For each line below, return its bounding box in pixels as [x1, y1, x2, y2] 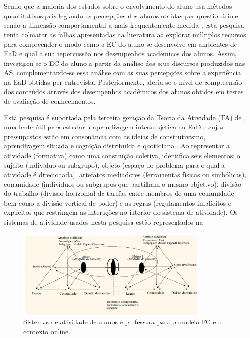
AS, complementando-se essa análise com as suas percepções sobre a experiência [4, 67, 241, 78]
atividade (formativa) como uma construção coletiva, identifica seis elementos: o [4, 150, 240, 160]
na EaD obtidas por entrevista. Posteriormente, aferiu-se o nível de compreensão [4, 77, 242, 87]
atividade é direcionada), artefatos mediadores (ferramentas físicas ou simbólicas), [4, 169, 247, 179]
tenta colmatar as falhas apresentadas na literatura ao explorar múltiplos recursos [4, 29, 246, 39]
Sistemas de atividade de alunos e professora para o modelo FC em [23, 317, 222, 327]
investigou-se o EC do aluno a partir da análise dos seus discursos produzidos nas [4, 58, 245, 68]
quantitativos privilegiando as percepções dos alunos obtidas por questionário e [4, 10, 238, 20]
